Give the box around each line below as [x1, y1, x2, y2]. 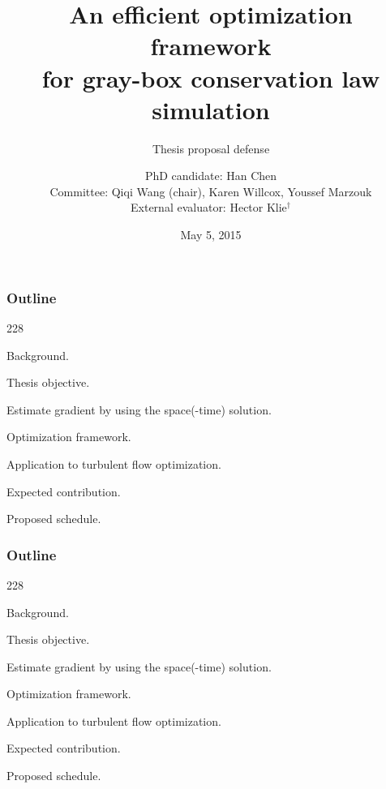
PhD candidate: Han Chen [144, 167, 277, 184]
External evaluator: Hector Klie [131, 199, 287, 216]
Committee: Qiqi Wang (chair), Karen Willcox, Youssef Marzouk [49, 182, 372, 199]
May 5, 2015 [180, 226, 242, 243]
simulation [152, 92, 270, 126]
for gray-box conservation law [41, 61, 380, 94]
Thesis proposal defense [152, 139, 270, 157]
